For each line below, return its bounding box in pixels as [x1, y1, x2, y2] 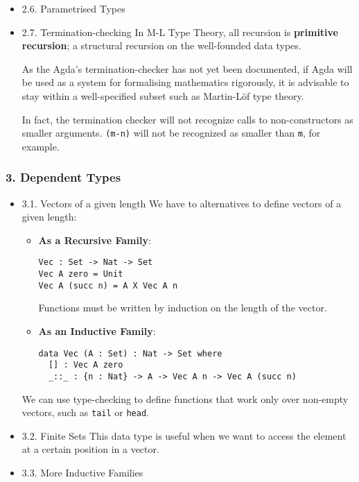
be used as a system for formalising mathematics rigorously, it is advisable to [21, 75, 349, 89]
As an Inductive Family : [38, 323, 156, 338]
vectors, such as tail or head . [21, 405, 149, 420]
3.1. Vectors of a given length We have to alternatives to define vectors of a [21, 196, 342, 210]
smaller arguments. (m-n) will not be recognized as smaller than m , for [21, 126, 321, 140]
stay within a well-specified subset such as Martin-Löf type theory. [21, 88, 304, 103]
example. [21, 139, 60, 153]
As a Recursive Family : [38, 232, 151, 247]
